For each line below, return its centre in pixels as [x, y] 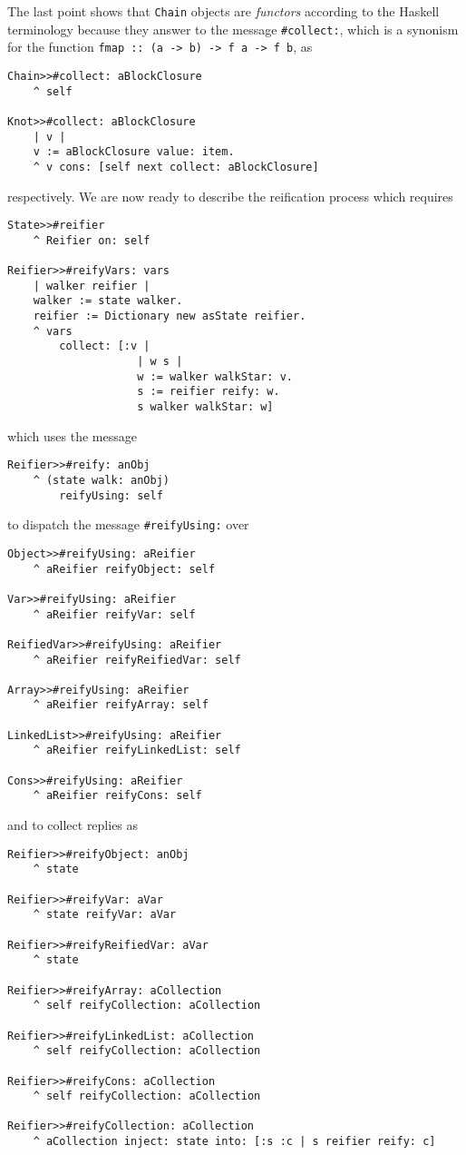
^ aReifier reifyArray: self [121, 705]
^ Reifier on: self [92, 240]
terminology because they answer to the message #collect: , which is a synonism [233, 29]
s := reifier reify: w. [209, 392]
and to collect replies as [73, 825]
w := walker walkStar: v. [215, 376]
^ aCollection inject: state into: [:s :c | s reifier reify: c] [234, 1142]
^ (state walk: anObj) [101, 480]
